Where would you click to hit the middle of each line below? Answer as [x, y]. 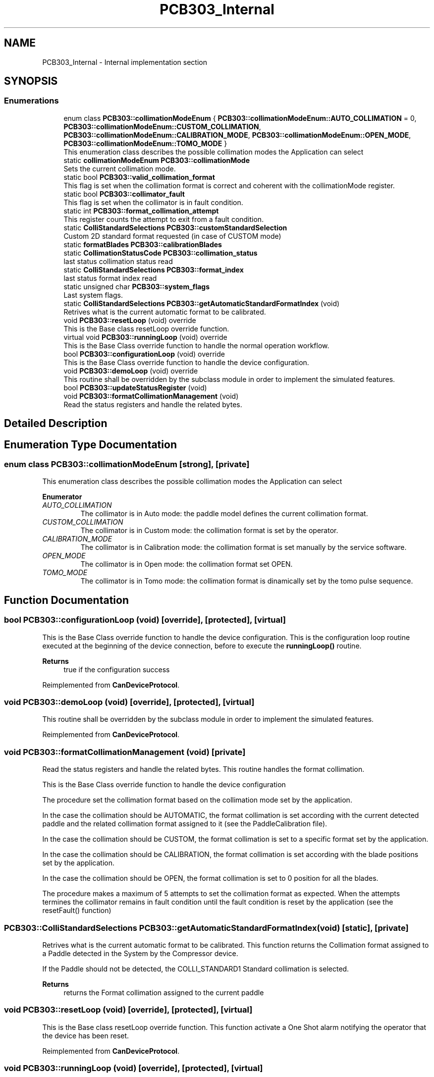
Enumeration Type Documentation [90, 444]
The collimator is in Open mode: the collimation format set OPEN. [187, 564]
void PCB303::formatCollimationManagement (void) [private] [125, 752]
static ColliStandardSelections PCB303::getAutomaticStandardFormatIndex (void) [202, 303]
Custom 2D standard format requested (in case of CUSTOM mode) [172, 236]
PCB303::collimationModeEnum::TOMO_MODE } [145, 143]
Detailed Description [56, 424]
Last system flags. [93, 295]
